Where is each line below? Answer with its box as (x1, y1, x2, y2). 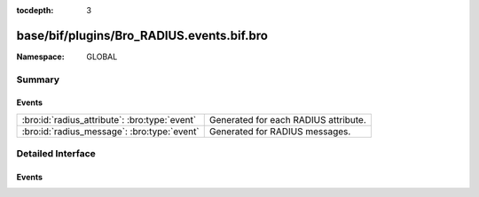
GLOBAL (86, 51, 118, 62)
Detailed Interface (16, 148, 97, 160)
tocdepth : (16, 5, 54, 15)
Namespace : (16, 51, 66, 62)
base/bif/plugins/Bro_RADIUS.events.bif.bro (16, 27, 268, 43)
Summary (16, 73, 60, 86)
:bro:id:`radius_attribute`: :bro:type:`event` (21, 113, 197, 125)
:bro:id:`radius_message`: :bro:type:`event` (21, 125, 200, 137)
